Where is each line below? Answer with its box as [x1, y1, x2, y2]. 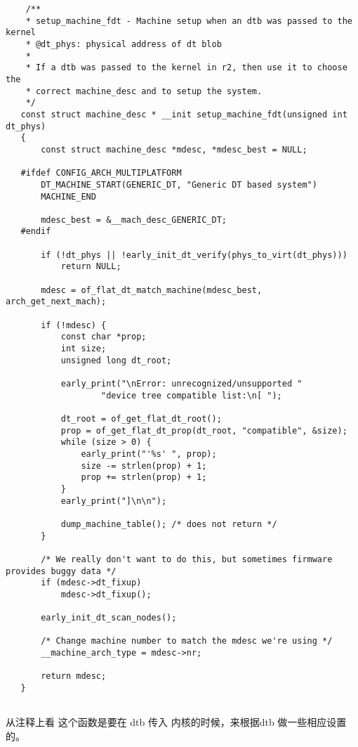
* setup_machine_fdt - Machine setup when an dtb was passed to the [25, 15, 352, 26]
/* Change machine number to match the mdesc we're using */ [41, 636, 333, 647]
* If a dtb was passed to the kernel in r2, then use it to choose [25, 63, 347, 73]
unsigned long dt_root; [60, 355, 172, 365]
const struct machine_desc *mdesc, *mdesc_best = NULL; [41, 144, 307, 155]
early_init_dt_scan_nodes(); [41, 613, 177, 623]
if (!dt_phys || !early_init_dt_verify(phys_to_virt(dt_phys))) [41, 249, 347, 260]
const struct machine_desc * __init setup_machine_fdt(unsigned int [20, 109, 347, 119]
